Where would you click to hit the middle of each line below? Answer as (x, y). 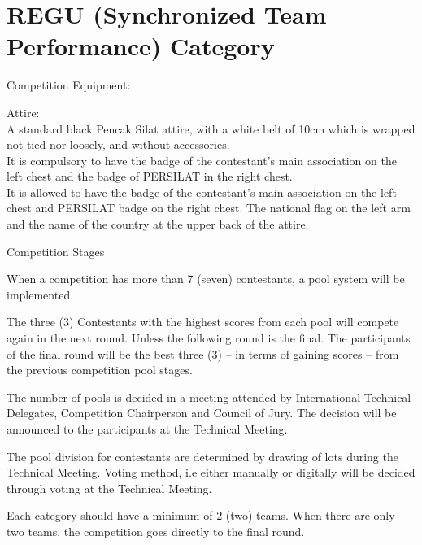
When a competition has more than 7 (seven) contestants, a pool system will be (206, 279)
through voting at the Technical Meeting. (109, 488)
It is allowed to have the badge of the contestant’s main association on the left (202, 192)
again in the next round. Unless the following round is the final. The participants (209, 338)
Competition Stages (56, 251)
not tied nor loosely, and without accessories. (118, 144)
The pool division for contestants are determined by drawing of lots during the (202, 456)
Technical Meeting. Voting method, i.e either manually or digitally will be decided (211, 472)
